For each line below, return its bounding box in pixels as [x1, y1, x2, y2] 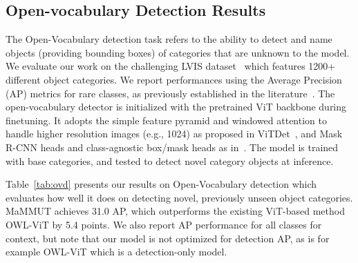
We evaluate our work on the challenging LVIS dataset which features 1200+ [6, 59, 336, 73]
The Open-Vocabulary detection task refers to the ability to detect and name [6, 32, 332, 46]
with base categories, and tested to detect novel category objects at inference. [6, 153, 334, 168]
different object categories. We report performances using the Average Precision [6, 72, 342, 86]
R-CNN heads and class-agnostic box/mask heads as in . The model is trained [6, 139, 339, 154]
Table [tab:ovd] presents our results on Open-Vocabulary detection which [6, 177, 317, 191]
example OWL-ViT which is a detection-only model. [6, 244, 227, 259]
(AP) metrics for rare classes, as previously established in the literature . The [6, 86, 335, 100]
